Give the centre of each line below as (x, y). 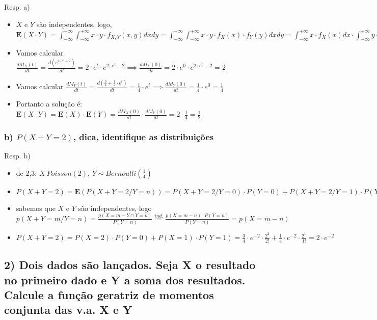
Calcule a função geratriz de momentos (109, 295)
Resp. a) (17, 7)
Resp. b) (17, 156)
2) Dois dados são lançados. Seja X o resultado (130, 265)
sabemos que (36, 208)
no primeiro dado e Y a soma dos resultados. (125, 279)
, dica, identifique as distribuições (143, 136)
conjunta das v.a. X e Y (68, 310)
